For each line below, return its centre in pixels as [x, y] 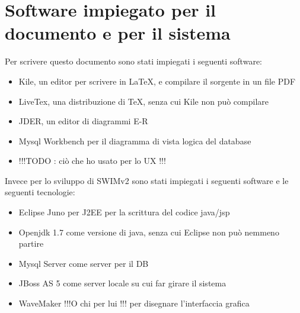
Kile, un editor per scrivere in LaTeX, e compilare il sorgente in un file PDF [157, 81]
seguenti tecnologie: [40, 192]
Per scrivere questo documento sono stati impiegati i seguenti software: [133, 61]
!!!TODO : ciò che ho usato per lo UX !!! [92, 161]
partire [31, 243]
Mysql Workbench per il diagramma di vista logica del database [135, 141]
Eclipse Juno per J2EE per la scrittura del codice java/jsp [124, 212]
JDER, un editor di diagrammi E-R [83, 121]
